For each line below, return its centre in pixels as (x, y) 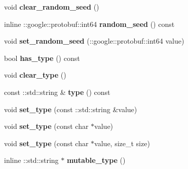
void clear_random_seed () (52, 7)
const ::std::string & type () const (57, 92)
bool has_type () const (42, 58)
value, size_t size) (122, 143)
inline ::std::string (31, 160)
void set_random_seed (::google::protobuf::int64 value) (94, 41)
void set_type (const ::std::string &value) (71, 109)
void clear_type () (35, 75)
